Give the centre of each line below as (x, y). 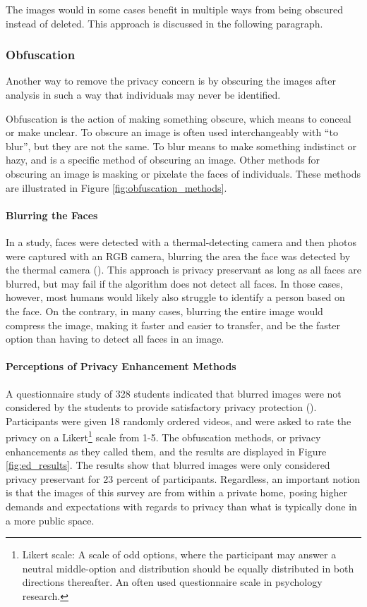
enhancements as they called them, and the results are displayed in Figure (166, 451)
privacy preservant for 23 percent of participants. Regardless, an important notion (183, 478)
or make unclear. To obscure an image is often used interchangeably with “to (172, 132)
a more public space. (50, 520)
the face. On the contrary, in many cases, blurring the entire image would (164, 311)
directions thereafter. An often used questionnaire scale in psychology (172, 582)
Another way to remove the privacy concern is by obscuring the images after (171, 81)
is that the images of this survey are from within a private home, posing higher (176, 492)
